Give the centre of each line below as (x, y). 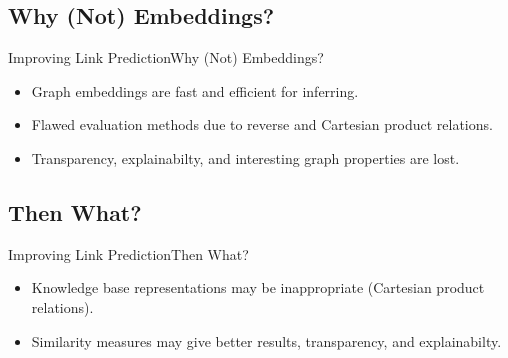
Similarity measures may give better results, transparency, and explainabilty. (266, 340)
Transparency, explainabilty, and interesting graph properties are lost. (245, 157)
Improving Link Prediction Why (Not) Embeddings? (166, 57)
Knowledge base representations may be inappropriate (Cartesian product (258, 287)
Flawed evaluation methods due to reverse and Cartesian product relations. (262, 124)
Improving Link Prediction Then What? (128, 253)
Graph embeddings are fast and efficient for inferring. (195, 90)
